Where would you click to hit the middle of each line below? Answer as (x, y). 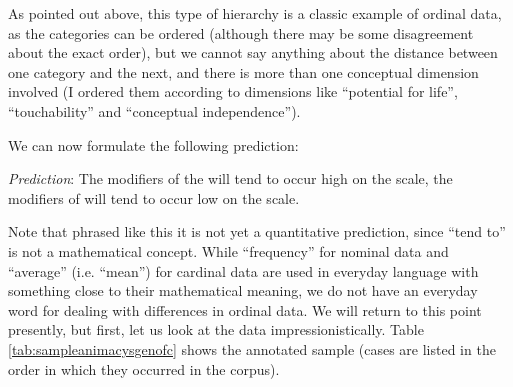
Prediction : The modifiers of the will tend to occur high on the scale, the (230, 178)
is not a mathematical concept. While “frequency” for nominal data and (228, 250)
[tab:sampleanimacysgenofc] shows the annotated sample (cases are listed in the (252, 348)
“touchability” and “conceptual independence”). (154, 110)
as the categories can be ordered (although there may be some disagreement (241, 32)
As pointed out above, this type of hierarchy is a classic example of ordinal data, (255, 13)
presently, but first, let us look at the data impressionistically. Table (216, 329)
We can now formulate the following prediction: (153, 144)
